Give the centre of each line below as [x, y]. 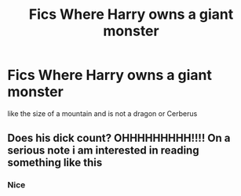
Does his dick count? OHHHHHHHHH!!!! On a [119, 138]
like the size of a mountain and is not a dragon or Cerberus [102, 113]
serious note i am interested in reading [103, 151]
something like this [55, 163]
